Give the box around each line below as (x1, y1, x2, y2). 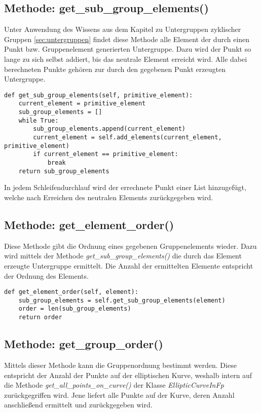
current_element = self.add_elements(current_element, (33, 134, 222, 141)
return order (18, 314, 62, 321)
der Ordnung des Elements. (4, 270, 89, 281)
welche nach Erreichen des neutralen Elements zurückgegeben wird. (4, 192, 213, 202)
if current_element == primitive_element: (33, 151, 178, 158)
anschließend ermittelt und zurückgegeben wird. (4, 399, 153, 410)
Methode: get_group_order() (4, 336, 163, 352)
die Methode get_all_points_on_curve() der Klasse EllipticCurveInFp (4, 380, 224, 390)
